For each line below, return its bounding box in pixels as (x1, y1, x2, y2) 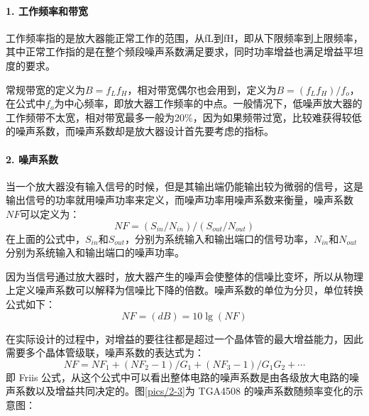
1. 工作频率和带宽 (6, 3, 88, 18)
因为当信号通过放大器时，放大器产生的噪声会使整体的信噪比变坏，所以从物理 (6, 268, 363, 283)
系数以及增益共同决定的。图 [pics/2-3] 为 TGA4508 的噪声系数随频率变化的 (15, 383, 353, 398)
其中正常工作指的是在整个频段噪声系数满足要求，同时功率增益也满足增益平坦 (6, 44, 363, 59)
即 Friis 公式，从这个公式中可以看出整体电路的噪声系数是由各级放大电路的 (6, 369, 350, 384)
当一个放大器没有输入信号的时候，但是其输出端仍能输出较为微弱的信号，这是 (6, 178, 363, 193)
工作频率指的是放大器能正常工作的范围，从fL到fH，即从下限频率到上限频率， (6, 30, 363, 45)
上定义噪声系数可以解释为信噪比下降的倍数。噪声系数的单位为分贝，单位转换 (6, 283, 363, 297)
